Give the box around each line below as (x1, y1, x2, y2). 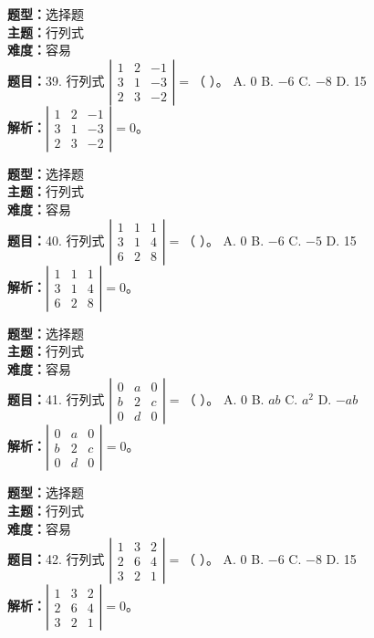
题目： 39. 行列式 (7, 70, 105, 89)
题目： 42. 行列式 (7, 549, 105, 569)
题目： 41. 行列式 (7, 390, 105, 409)
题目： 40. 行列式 (7, 230, 105, 249)
